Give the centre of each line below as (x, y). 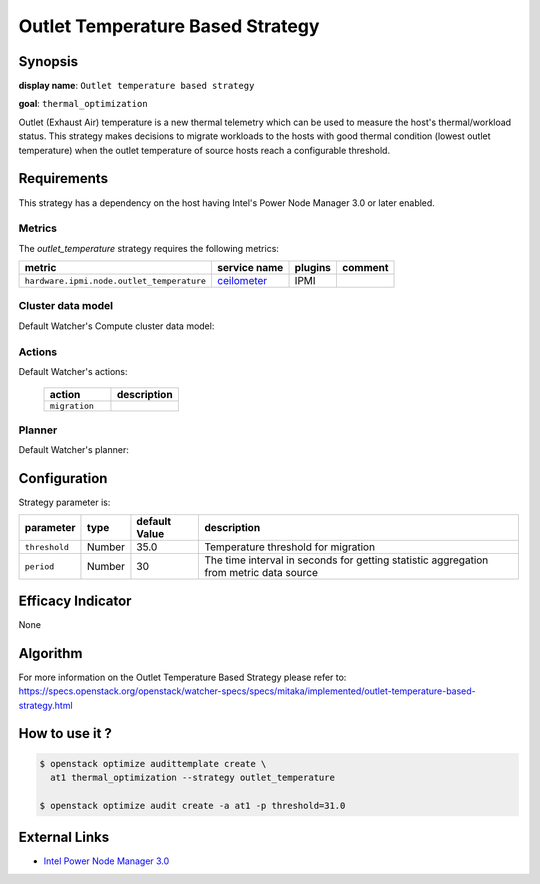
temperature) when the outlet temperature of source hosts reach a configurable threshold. (204, 150)
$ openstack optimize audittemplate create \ (153, 763)
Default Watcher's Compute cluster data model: (116, 326)
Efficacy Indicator (75, 600)
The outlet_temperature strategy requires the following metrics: (149, 248)
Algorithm (50, 653)
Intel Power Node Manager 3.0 (106, 861)
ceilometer (242, 281)
